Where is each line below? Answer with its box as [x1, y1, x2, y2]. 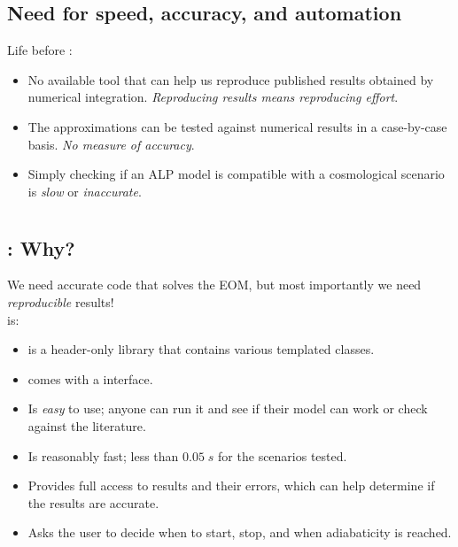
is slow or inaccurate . [27, 181, 142, 200]
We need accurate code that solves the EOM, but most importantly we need [7, 275, 422, 294]
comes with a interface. [27, 369, 153, 388]
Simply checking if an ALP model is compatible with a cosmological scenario [27, 165, 445, 183]
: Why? [7, 234, 75, 261]
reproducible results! [7, 292, 114, 311]
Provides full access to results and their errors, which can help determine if [27, 476, 435, 495]
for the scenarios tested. [218, 446, 347, 465]
